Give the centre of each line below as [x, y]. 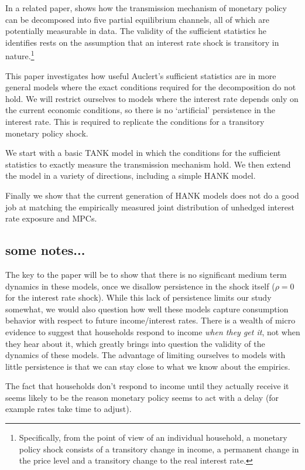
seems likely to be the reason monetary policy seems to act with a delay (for [142, 397]
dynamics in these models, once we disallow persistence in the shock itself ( [140, 286]
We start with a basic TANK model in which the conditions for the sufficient [143, 153]
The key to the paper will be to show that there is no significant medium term [146, 274]
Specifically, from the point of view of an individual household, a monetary [153, 437]
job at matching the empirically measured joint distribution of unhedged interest [150, 207]
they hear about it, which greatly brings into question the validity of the [135, 343]
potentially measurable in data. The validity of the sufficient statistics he [136, 31]
